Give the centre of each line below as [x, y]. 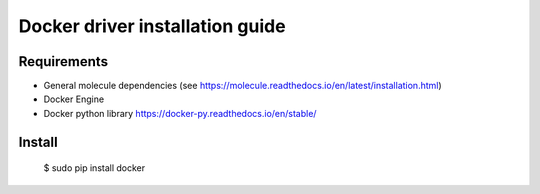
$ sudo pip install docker [94, 168]
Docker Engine [74, 99]
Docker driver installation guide [152, 26]
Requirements [63, 61]
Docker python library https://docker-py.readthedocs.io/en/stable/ [180, 113]
